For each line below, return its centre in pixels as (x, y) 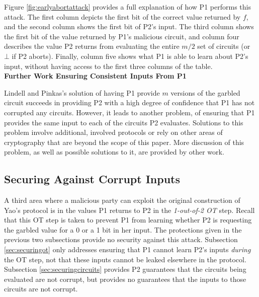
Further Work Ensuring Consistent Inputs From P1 (95, 76)
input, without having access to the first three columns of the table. (108, 66)
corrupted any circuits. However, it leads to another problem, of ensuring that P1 (129, 112)
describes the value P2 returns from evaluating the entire (92, 46)
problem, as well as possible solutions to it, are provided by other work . (114, 152)
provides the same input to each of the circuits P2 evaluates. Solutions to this (124, 122)
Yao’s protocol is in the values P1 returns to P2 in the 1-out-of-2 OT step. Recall (129, 210)
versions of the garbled (205, 92)
